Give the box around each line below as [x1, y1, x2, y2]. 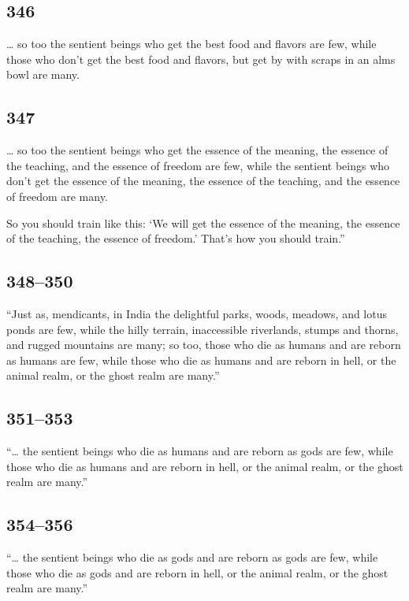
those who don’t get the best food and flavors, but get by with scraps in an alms [6, 50, 396, 67]
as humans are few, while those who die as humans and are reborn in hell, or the [6, 351, 396, 368]
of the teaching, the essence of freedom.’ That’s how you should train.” [6, 230, 345, 247]
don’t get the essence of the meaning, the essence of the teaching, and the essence [6, 173, 400, 189]
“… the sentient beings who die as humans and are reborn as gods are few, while [6, 443, 393, 459]
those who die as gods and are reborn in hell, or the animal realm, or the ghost [6, 564, 389, 581]
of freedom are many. [6, 187, 108, 204]
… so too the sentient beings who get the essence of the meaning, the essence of [6, 142, 389, 158]
